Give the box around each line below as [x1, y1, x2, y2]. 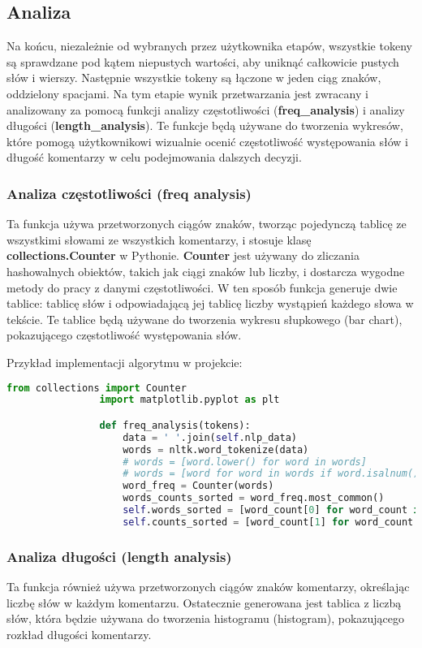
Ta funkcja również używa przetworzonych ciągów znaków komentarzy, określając [6, 578, 410, 595]
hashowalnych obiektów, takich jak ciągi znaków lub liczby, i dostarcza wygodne [6, 262, 405, 279]
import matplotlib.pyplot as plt [99, 394, 280, 406]
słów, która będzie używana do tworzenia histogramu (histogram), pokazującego [6, 610, 405, 627]
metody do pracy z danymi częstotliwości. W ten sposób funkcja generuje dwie [6, 279, 398, 296]
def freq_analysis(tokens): [99, 419, 251, 431]
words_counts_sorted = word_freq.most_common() [123, 492, 385, 504]
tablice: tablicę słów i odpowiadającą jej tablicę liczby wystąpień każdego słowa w [6, 295, 414, 312]
